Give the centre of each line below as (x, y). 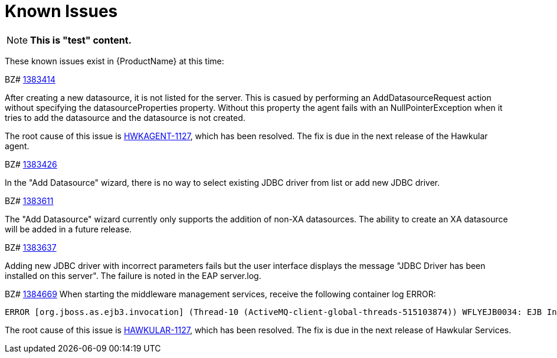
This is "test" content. (81, 40)
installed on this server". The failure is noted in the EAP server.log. (133, 275)
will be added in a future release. (68, 229)
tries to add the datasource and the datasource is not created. (125, 117)
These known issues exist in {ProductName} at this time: (114, 61)
